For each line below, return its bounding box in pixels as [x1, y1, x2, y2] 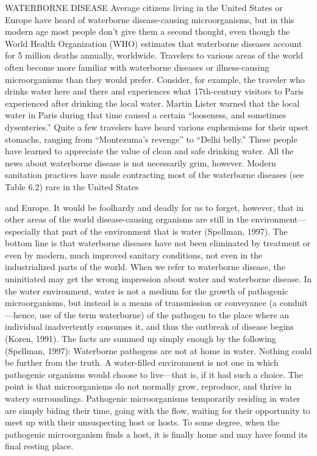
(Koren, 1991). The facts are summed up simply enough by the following [5, 332, 276, 345]
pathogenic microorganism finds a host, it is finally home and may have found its [5, 427, 308, 440]
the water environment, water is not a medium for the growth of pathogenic [5, 284, 288, 297]
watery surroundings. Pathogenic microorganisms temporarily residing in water [5, 392, 301, 404]
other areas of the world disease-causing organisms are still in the [5, 213, 249, 226]
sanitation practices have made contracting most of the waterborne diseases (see [5, 168, 304, 181]
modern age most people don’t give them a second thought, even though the [5, 25, 290, 38]
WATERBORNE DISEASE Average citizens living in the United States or [5, 1, 283, 13]
